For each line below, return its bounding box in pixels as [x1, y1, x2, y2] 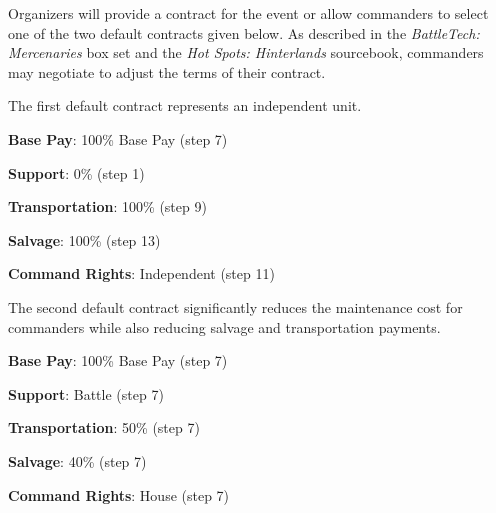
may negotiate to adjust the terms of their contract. [8, 61, 326, 82]
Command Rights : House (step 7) [8, 484, 230, 505]
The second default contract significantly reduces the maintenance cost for [8, 296, 463, 317]
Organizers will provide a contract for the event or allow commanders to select [8, 3, 489, 23]
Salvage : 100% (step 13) [8, 229, 161, 250]
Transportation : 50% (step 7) [8, 417, 200, 438]
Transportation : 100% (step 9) [8, 196, 207, 217]
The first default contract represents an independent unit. [8, 95, 362, 116]
